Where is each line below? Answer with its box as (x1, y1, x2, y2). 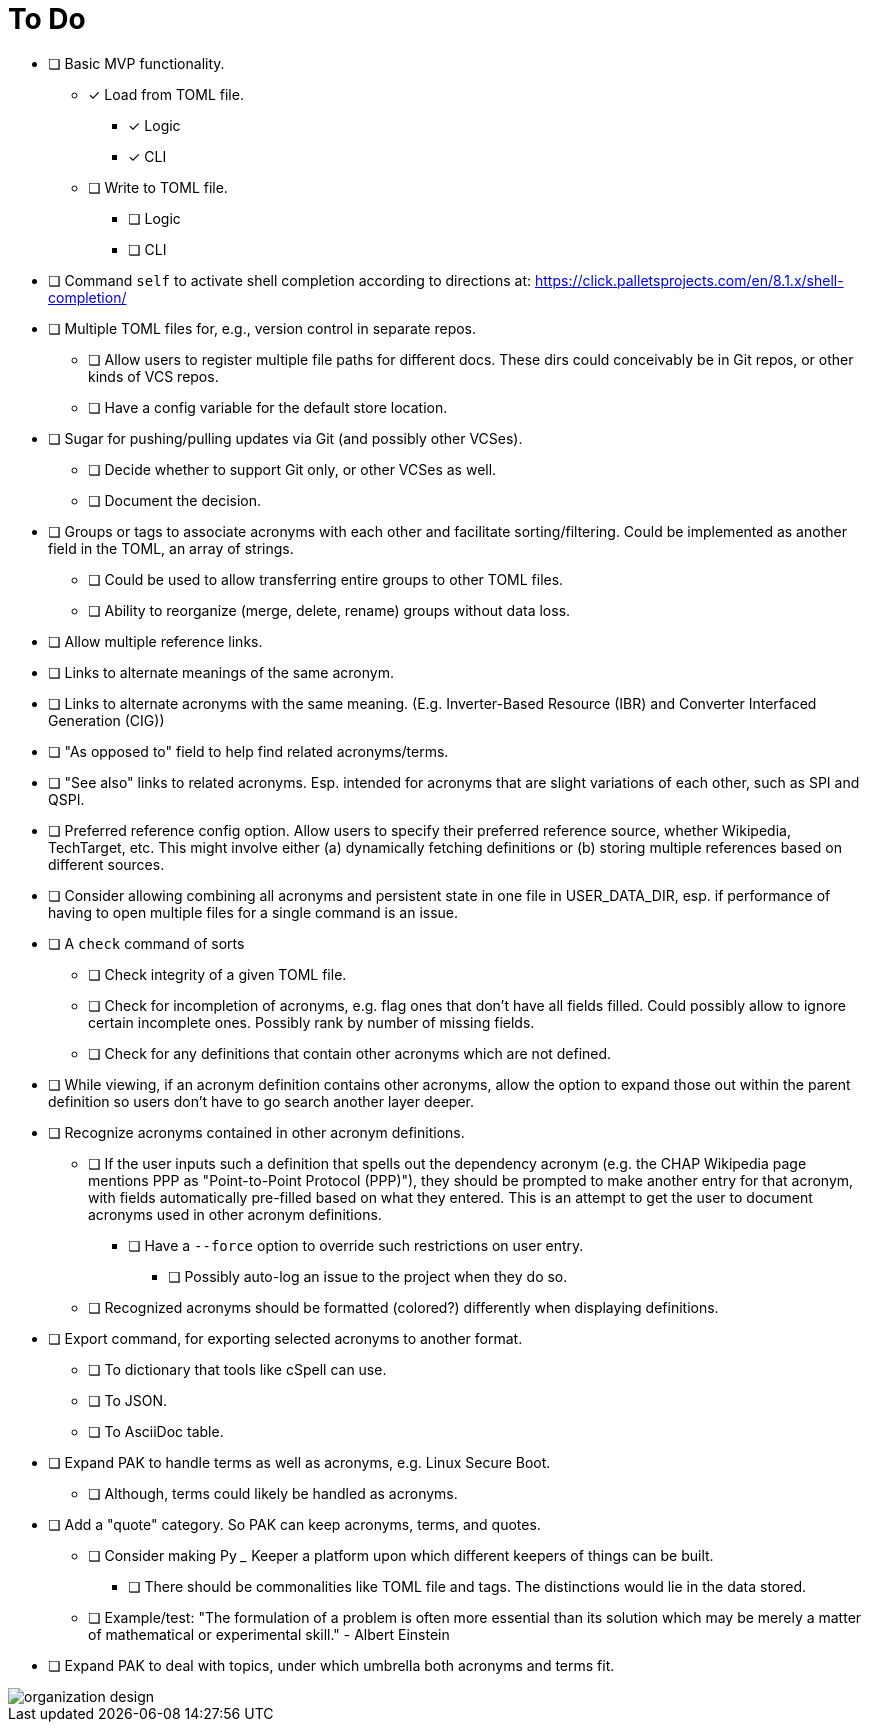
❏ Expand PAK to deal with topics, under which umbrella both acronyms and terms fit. (48, 1656, 615, 1674)
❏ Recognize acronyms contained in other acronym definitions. (48, 1123, 465, 1141)
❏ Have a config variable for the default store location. (88, 398, 448, 416)
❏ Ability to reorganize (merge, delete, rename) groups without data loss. (88, 601, 571, 619)
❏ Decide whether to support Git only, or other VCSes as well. (88, 460, 497, 478)
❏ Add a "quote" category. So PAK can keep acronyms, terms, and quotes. (48, 1515, 541, 1533)
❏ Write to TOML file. (88, 178, 228, 196)
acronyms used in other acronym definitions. (88, 1205, 382, 1223)
